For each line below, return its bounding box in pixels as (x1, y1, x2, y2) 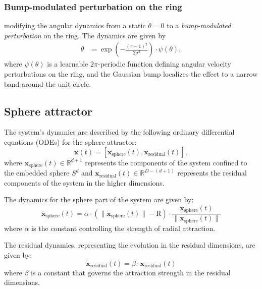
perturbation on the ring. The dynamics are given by (4, 30, 166, 40)
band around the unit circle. (4, 78, 91, 89)
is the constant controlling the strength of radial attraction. (31, 222, 216, 233)
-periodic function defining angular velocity (97, 59, 231, 69)
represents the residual (177, 167, 247, 178)
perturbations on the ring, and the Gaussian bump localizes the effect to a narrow (4, 69, 258, 79)
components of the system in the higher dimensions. (4, 177, 165, 188)
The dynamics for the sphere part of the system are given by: (4, 194, 194, 205)
